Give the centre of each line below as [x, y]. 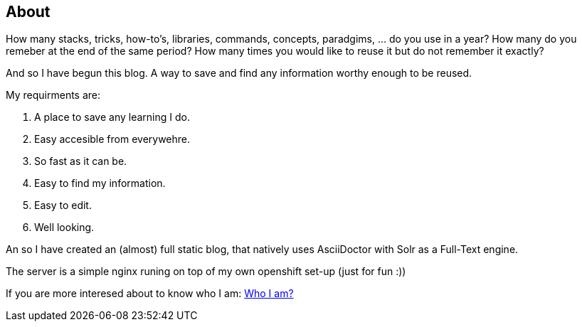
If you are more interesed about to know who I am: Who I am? [150, 294]
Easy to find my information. [100, 183]
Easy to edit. [63, 205]
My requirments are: [53, 95]
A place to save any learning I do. [112, 117]
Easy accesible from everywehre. [112, 139]
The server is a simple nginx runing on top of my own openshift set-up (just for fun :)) [206, 272]
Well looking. [64, 227]
